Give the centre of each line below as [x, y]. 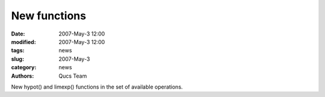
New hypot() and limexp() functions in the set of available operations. [97, 87]
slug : [17, 59]
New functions [49, 16]
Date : [18, 34]
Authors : [23, 76]
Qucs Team [73, 76]
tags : [18, 51]
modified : [23, 42]
